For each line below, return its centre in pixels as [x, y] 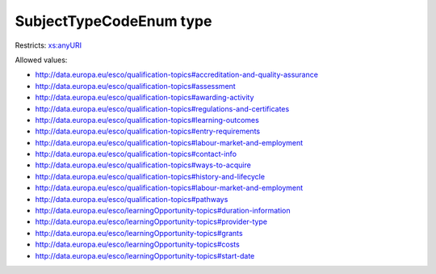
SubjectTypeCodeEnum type [113, 21]
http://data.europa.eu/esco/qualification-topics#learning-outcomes [147, 120]
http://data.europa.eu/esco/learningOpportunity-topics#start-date [145, 255]
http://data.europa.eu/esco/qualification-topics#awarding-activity [145, 98]
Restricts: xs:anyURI [48, 45]
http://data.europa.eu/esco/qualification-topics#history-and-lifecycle [150, 176]
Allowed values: [41, 60]
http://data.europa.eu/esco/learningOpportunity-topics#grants [139, 233]
